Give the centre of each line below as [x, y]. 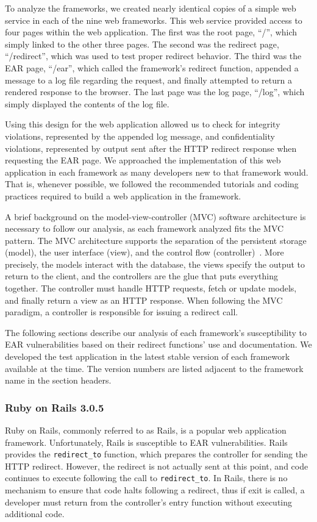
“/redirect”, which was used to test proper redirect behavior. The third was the [153, 56]
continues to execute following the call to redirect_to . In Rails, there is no [146, 478]
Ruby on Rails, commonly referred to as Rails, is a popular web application [146, 430]
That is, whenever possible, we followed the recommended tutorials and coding [152, 184]
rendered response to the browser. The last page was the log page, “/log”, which [155, 92]
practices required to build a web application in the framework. [123, 195]
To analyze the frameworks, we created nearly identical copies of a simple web [151, 8]
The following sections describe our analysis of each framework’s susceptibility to [156, 332]
